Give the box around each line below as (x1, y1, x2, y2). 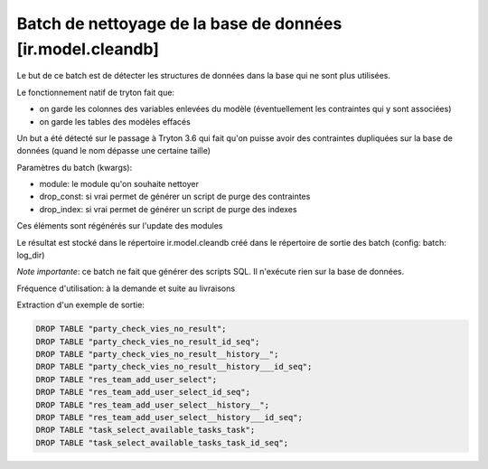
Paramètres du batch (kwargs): (16, 162, 133, 173)
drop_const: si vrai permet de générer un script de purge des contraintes (39, 191, 311, 202)
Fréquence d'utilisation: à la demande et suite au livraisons (16, 283, 235, 294)
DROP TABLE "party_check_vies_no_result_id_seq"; (35, 336, 260, 347)
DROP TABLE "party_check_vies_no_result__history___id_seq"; (35, 361, 313, 372)
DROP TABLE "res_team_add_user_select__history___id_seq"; (35, 412, 303, 422)
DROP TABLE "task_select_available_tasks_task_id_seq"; (35, 437, 289, 447)
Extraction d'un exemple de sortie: (16, 299, 145, 311)
